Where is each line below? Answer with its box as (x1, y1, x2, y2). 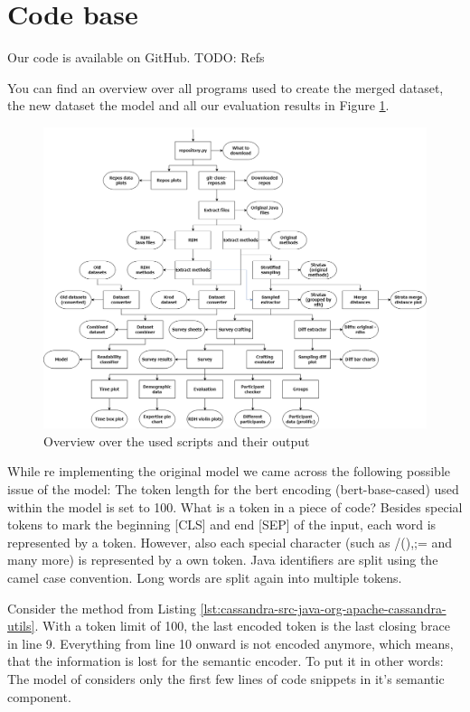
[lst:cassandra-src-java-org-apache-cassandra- (200, 598, 446, 617)
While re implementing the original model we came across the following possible (7, 462, 450, 481)
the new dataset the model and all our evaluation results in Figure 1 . (7, 96, 390, 115)
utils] (7, 616, 35, 635)
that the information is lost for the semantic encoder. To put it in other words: (7, 651, 444, 670)
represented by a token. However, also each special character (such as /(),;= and (7, 532, 453, 551)
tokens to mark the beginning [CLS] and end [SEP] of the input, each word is (7, 515, 437, 534)
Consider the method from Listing (7, 598, 196, 617)
